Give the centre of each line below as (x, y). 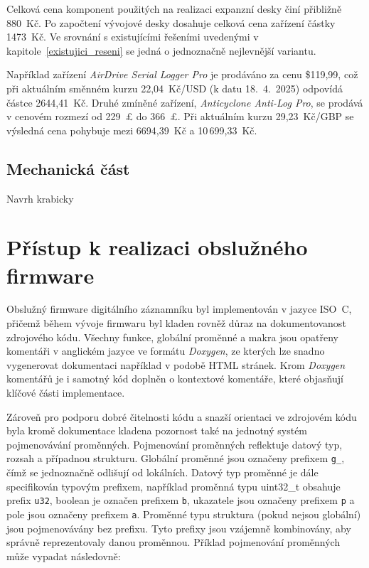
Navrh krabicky (40, 198)
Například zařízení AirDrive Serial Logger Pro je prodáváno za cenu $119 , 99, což (182, 74)
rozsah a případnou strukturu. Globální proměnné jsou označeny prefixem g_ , (176, 458)
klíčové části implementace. (66, 393)
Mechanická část (68, 168)
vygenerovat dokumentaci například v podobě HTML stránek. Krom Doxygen (176, 364)
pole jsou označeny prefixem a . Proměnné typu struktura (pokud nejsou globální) (184, 514)
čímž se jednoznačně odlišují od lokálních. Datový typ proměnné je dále (162, 472)
